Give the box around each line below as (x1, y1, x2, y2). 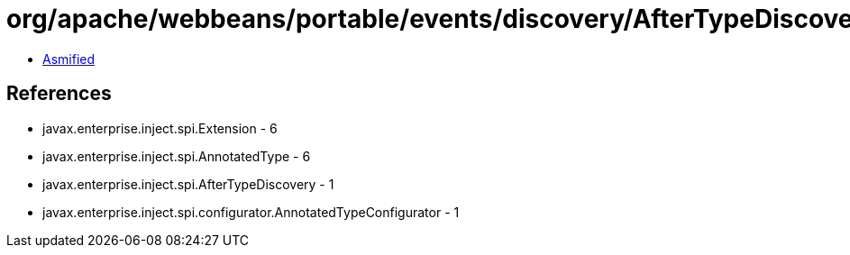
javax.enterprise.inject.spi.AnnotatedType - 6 (42, 148, 311, 164)
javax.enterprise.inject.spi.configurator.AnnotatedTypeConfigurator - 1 (42, 204, 460, 220)
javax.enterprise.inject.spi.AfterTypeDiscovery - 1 (42, 176, 334, 192)
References (6, 82, 112, 105)
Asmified (42, 50, 96, 67)
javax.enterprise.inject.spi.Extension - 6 (42, 120, 278, 136)
